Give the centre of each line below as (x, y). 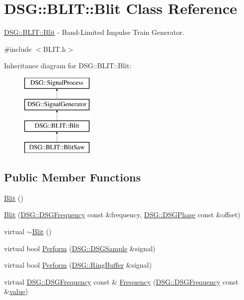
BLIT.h (55, 49)
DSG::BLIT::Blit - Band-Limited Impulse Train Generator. (94, 32)
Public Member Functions (72, 177)
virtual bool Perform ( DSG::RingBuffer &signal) (78, 265)
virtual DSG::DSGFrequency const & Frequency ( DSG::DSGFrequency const (122, 281)
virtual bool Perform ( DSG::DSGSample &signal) (80, 248)
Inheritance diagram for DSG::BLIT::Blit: (68, 66)
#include (18, 49)
